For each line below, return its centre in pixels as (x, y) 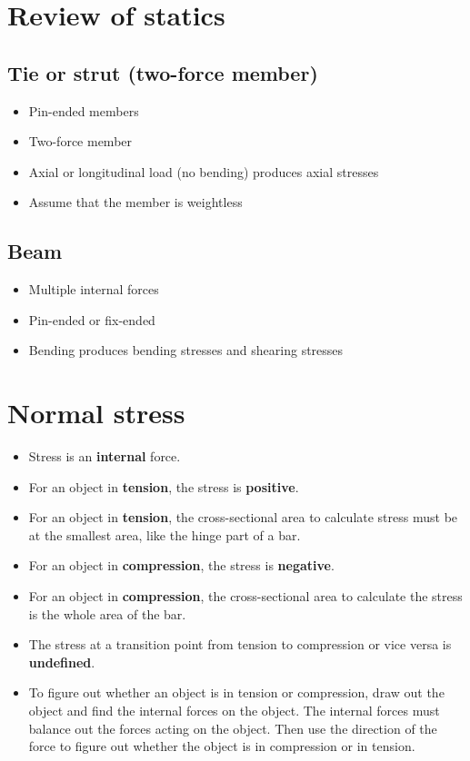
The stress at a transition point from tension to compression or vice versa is (240, 644)
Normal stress (96, 413)
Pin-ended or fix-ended (92, 319)
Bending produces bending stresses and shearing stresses (186, 350)
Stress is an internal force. (105, 456)
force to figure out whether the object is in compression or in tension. (222, 746)
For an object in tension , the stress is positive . (164, 486)
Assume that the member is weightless (135, 202)
